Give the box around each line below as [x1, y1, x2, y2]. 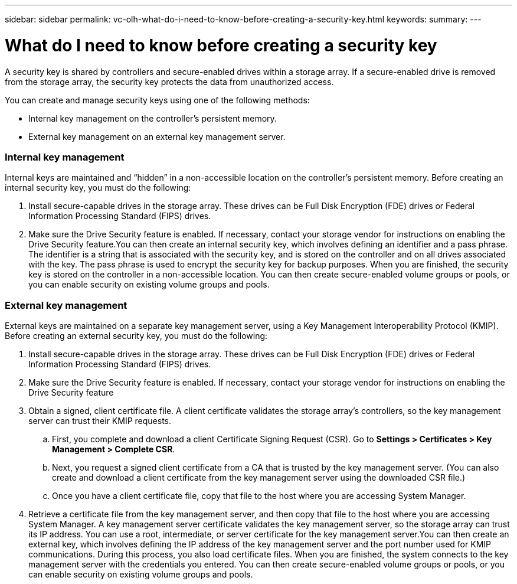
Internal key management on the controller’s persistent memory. [28, 113, 277, 123]
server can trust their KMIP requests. [28, 416, 172, 426]
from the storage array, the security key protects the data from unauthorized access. [5, 76, 334, 87]
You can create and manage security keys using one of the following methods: [5, 94, 310, 105]
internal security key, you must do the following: [5, 182, 191, 193]
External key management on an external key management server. [28, 131, 286, 142]
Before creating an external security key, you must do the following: [5, 331, 268, 341]
